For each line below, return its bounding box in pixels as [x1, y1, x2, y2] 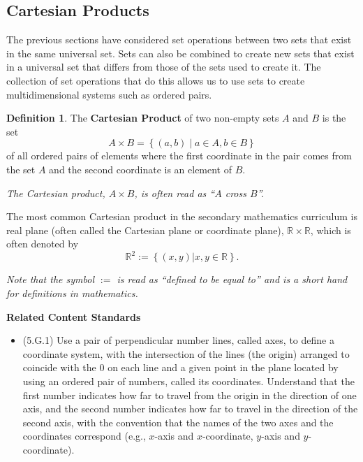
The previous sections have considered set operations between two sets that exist [6, 32, 352, 47]
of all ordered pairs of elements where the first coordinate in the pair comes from [6, 148, 352, 163]
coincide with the [22, 360, 96, 375]
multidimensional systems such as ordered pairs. [6, 87, 212, 101]
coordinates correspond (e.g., [22, 428, 146, 443]
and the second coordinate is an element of [49, 161, 232, 176]
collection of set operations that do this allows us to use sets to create [6, 73, 305, 87]
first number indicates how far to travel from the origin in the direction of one [22, 387, 357, 402]
